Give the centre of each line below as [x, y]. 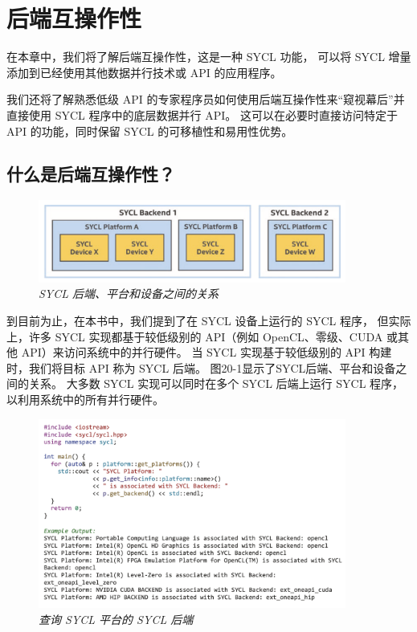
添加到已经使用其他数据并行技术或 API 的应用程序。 [144, 72]
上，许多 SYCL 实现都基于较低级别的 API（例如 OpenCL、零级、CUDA [195, 336]
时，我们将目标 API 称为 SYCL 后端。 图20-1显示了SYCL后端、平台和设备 [201, 367]
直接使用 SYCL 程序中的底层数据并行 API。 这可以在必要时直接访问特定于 [202, 114]
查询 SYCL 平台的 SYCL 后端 [116, 619]
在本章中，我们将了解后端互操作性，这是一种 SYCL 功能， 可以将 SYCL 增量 [209, 57]
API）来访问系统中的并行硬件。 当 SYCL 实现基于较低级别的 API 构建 [206, 352]
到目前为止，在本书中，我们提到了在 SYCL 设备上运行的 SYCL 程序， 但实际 [209, 320]
